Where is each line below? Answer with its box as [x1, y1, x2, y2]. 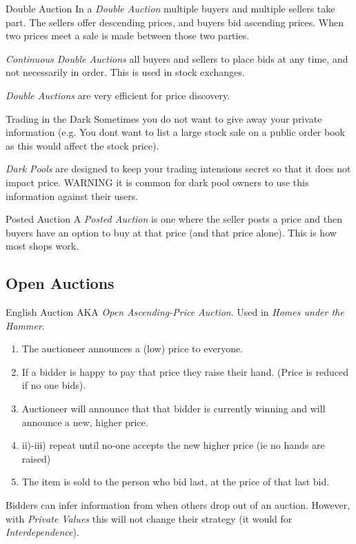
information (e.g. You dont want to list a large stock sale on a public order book [6, 125, 345, 139]
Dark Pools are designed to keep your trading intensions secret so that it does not [6, 161, 351, 176]
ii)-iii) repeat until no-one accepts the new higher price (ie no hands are [21, 438, 325, 452]
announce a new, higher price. [21, 414, 148, 429]
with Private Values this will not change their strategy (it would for [6, 511, 293, 525]
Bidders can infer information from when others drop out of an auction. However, [6, 498, 350, 512]
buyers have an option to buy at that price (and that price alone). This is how [6, 225, 337, 239]
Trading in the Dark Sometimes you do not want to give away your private [6, 111, 322, 125]
